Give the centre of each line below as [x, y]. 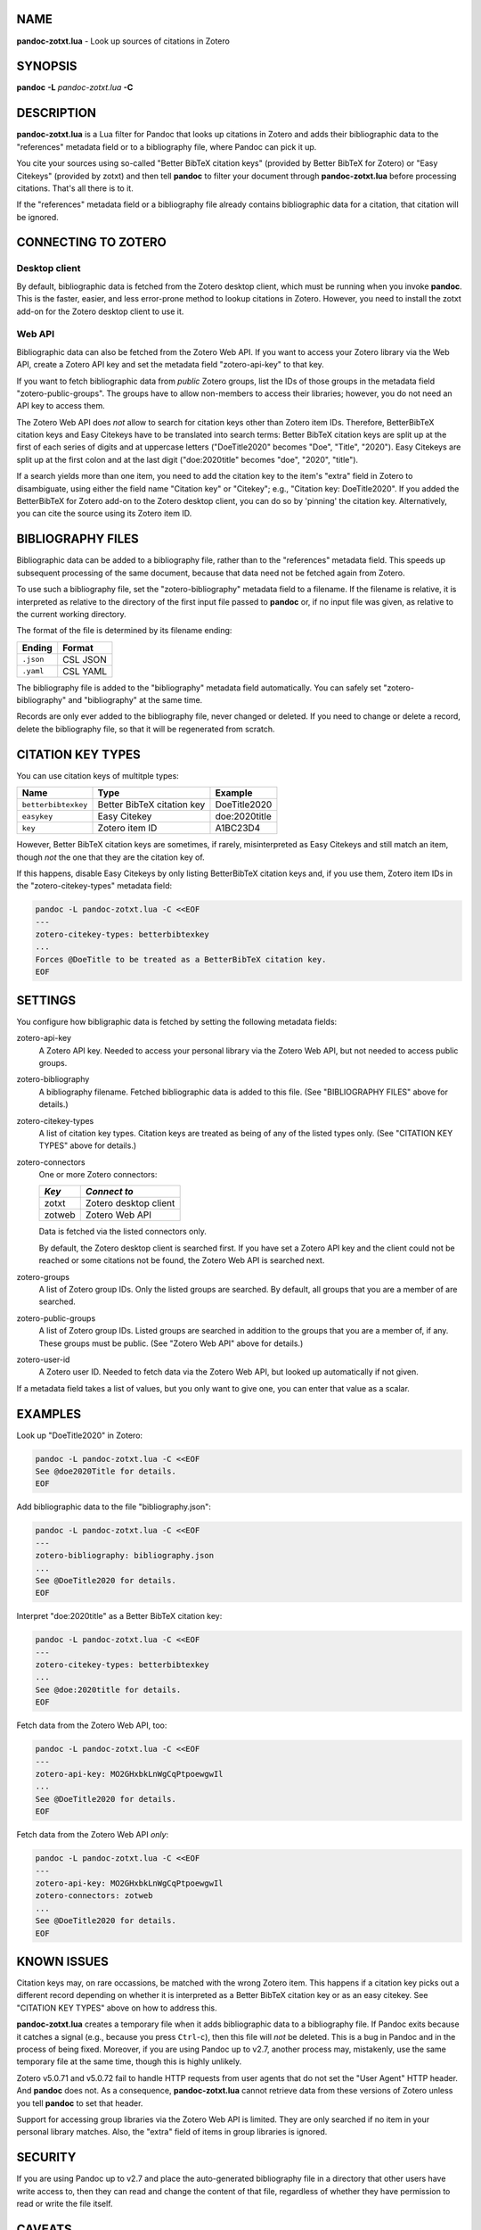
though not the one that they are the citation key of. [110, 857]
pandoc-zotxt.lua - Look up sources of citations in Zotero [123, 41]
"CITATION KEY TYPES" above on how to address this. [117, 2008]
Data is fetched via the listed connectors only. [122, 1232]
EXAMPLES [49, 1414]
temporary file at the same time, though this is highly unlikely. [129, 2061]
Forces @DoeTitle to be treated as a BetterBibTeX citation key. [181, 959]
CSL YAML [85, 671]
